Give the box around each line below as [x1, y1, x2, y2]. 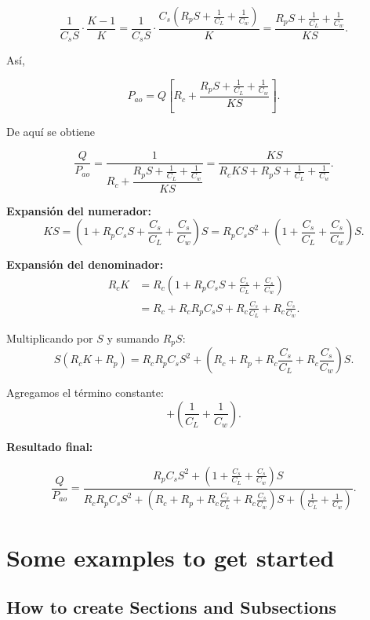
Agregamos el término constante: [6, 384, 164, 401]
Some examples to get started [6, 541, 335, 573]
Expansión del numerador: [6, 202, 151, 218]
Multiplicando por [6, 329, 93, 346]
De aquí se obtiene [6, 123, 96, 140]
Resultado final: [6, 438, 93, 454]
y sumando [107, 329, 160, 346]
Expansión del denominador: [6, 256, 164, 273]
